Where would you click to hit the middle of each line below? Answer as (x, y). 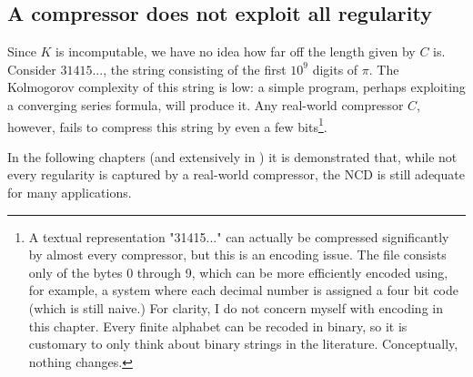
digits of (335, 69)
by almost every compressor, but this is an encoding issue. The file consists (237, 255)
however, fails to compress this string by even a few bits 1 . (167, 125)
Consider (32, 69)
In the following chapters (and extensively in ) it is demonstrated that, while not (232, 156)
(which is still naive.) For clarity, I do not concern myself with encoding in (236, 307)
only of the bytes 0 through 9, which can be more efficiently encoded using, (238, 272)
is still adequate (421, 174)
